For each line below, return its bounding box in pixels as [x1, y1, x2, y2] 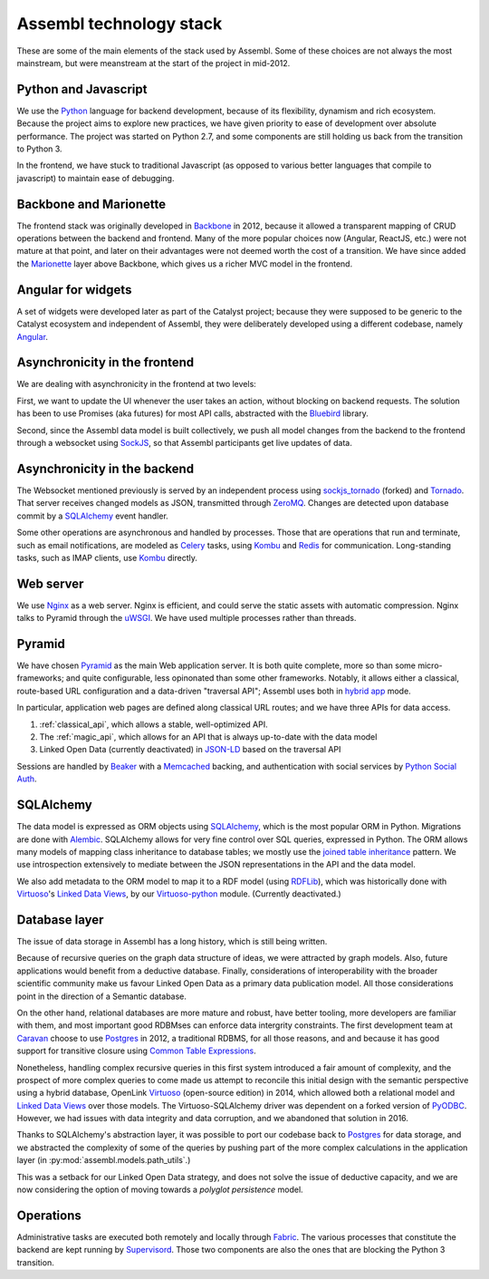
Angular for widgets [16, 282, 132, 297]
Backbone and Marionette [16, 196, 167, 212]
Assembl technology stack [16, 14, 223, 34]
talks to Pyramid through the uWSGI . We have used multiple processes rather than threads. [16, 613, 357, 624]
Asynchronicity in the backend [16, 460, 195, 476]
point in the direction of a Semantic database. [16, 991, 187, 1002]
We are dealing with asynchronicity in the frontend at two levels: [16, 379, 257, 390]
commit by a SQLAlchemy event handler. [16, 510, 169, 521]
